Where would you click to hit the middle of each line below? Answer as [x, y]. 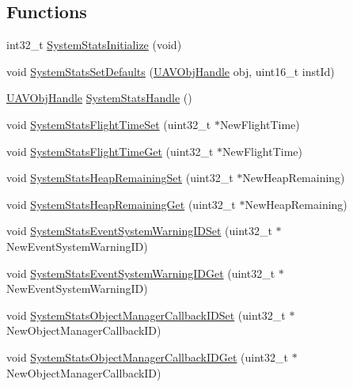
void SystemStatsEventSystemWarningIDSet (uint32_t [139, 231]
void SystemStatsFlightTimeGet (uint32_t [110, 151]
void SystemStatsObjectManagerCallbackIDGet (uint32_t [147, 357]
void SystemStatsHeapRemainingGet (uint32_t [121, 204]
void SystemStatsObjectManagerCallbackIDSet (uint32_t [146, 315]
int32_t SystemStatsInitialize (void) [94, 45]
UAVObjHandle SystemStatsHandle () [99, 98]
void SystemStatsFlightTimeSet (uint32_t [109, 124]
